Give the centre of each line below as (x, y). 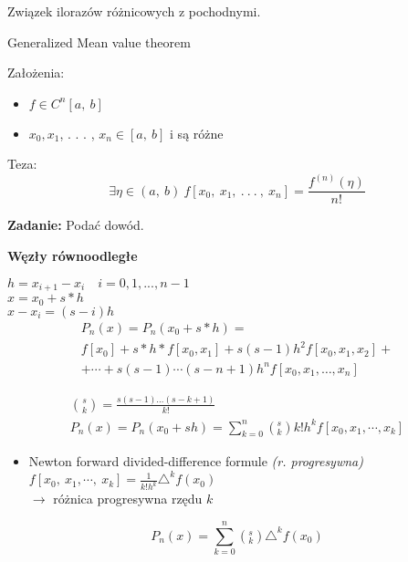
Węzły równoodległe (73, 256)
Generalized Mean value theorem (99, 42)
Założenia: (36, 73)
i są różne (197, 133)
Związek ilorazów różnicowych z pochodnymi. (134, 11)
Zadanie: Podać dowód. (76, 225)
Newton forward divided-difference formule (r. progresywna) (196, 461)
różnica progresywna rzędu (128, 499)
